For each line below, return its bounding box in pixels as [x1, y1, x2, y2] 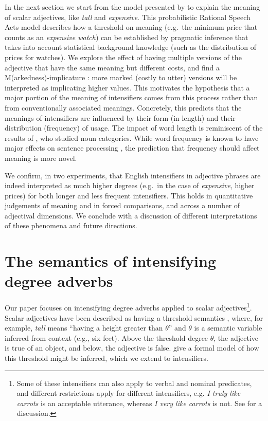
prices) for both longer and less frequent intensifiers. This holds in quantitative [5, 190, 253, 200]
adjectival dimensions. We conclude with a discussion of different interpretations [5, 210, 257, 221]
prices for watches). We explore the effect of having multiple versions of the [5, 51, 242, 62]
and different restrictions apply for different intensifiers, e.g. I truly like [16, 388, 241, 398]
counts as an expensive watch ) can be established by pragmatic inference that [5, 31, 248, 42]
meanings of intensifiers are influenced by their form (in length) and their [5, 112, 236, 123]
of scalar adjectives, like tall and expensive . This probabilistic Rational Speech [5, 11, 251, 22]
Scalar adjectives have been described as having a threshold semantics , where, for [5, 312, 263, 323]
